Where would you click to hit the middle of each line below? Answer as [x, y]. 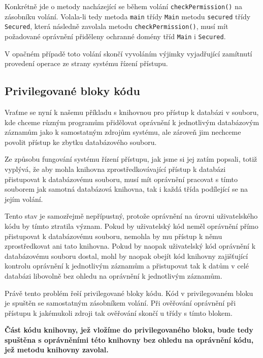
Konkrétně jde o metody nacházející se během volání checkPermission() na [123, 6]
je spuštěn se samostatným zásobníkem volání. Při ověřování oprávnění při [120, 303]
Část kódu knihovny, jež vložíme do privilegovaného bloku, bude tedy [129, 330]
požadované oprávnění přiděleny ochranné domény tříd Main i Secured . [115, 36]
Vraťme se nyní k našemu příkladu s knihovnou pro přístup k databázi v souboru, [132, 112]
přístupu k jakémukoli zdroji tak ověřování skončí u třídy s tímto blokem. [119, 312]
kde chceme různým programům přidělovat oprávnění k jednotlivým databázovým [132, 122]
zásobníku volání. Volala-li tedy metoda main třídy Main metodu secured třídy [128, 16]
